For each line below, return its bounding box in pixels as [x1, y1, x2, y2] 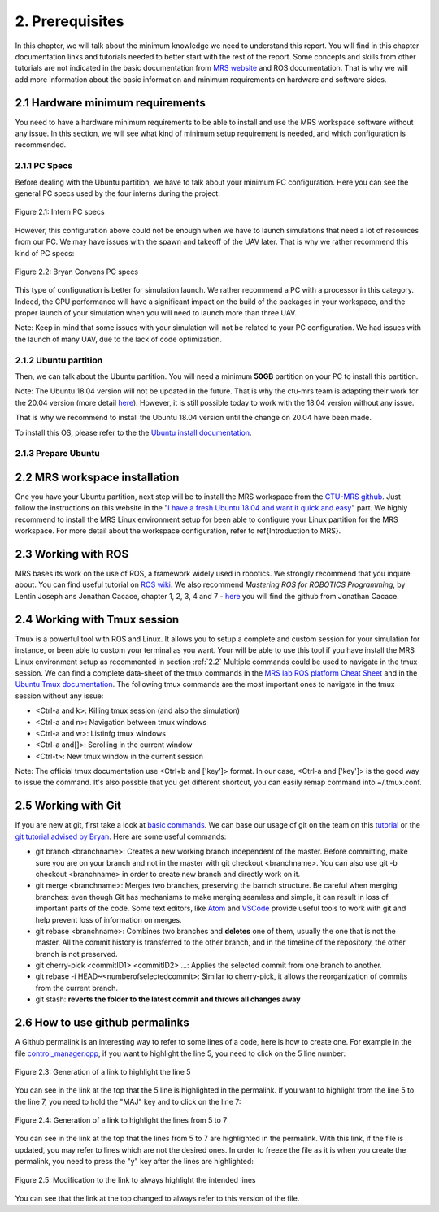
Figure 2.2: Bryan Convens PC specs [15, 267, 138, 276]
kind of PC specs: [15, 248, 75, 258]
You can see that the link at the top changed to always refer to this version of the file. [15, 1193, 300, 1203]
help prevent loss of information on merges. [35, 914, 182, 924]
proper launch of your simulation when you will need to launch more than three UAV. [15, 308, 297, 318]
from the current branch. [35, 983, 118, 993]
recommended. [15, 140, 67, 150]
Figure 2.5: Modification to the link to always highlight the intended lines [15, 1175, 256, 1184]
